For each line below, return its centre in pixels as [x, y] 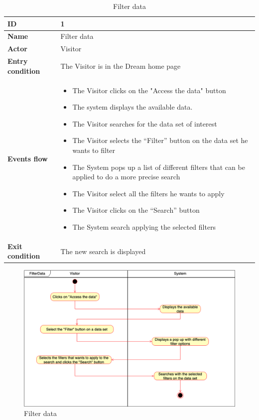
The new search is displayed [103, 251]
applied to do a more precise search [126, 177]
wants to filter [94, 150]
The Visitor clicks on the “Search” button [136, 210]
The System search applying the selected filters [144, 226]
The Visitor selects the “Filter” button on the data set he [160, 140]
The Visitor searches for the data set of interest [145, 123]
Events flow [28, 158]
